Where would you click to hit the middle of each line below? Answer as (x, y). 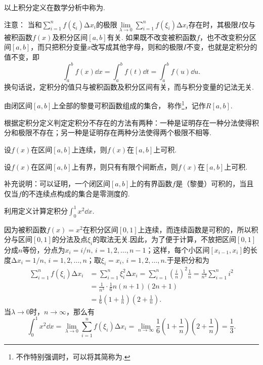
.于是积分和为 (187, 259)
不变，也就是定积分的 (222, 47)
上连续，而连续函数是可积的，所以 (194, 229)
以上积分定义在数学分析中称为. (55, 7)
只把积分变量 (66, 47)
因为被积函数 (25, 229)
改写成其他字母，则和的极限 (137, 47)
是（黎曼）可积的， (208, 184)
